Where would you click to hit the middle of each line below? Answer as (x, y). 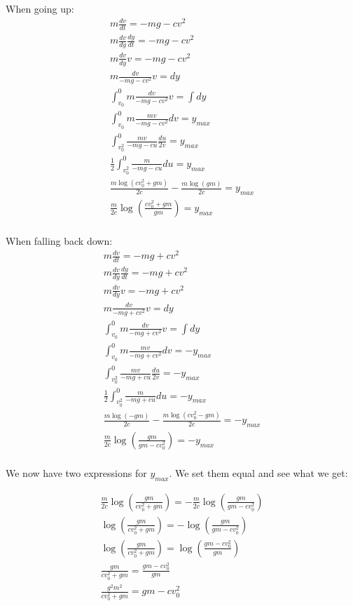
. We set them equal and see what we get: (258, 472)
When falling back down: (59, 240)
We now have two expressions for (76, 472)
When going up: (40, 8)
